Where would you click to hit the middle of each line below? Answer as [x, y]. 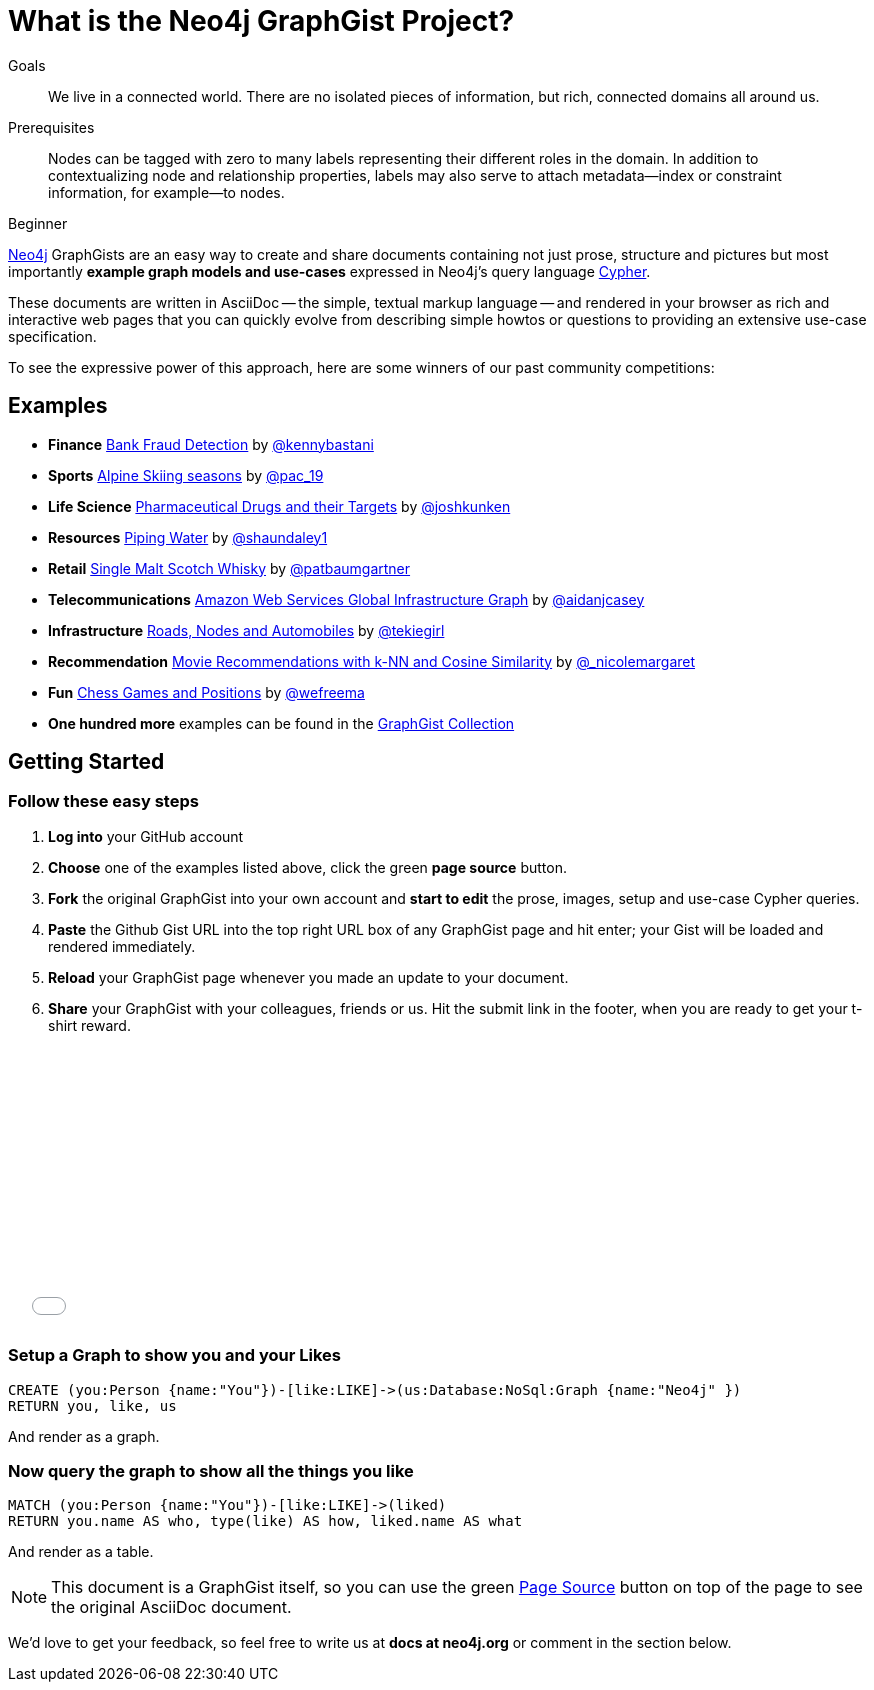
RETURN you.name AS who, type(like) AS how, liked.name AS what [265, 1521]
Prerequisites [51, 127]
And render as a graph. [84, 1436]
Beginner [38, 223]
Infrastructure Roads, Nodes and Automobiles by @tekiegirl [246, 630]
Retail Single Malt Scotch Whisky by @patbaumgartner [229, 568]
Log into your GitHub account [146, 836]
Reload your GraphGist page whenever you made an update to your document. [308, 977]
